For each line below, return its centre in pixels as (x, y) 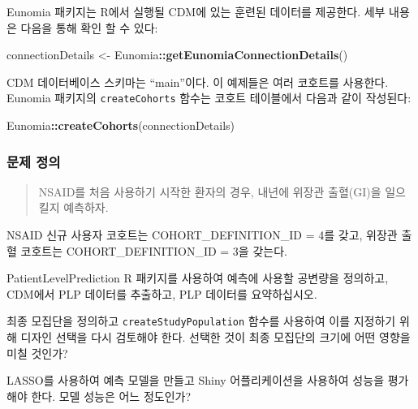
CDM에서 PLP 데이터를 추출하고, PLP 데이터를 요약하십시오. (162, 293)
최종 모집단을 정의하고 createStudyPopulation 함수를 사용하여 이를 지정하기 (201, 321)
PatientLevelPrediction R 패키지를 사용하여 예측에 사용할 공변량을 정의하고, (198, 278)
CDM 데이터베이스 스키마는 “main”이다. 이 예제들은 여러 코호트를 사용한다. (198, 82)
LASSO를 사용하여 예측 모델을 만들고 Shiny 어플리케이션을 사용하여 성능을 (196, 380)
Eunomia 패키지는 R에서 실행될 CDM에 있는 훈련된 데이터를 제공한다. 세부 (196, 11)
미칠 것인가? (37, 353)
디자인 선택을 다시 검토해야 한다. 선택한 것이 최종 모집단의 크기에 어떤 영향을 (215, 337)
